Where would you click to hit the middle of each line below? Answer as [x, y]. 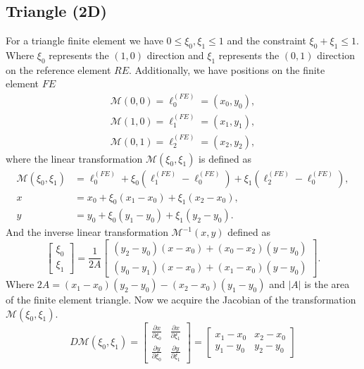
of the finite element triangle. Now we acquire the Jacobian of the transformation [181, 300]
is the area [327, 284]
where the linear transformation [74, 158]
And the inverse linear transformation [87, 232]
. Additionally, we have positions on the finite [227, 69]
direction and [175, 55]
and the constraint [266, 40]
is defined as [225, 158]
